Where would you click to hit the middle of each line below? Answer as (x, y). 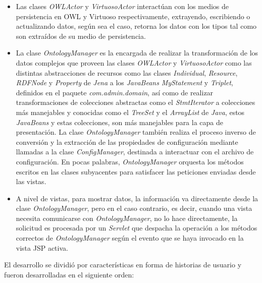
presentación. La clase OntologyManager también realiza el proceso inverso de (136, 132)
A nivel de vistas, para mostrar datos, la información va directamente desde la (137, 198)
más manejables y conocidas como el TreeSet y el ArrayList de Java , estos (130, 112)
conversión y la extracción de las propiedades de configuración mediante (127, 142)
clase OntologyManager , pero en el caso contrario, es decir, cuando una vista (134, 208)
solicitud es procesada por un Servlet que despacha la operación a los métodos (137, 228)
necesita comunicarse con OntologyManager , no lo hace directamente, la (127, 218)
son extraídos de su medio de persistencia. (81, 36)
